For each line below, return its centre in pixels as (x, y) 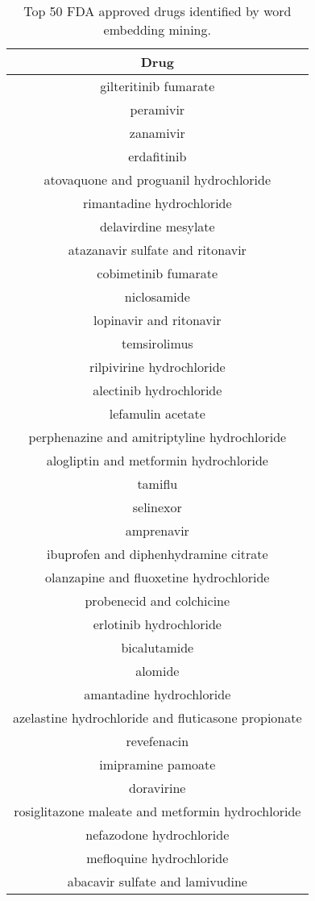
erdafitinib (157, 156)
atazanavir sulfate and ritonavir (157, 250)
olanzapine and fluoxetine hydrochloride (157, 577)
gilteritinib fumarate (157, 86)
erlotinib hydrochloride (157, 624)
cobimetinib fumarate (157, 273)
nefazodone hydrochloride (157, 834)
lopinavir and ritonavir (157, 320)
